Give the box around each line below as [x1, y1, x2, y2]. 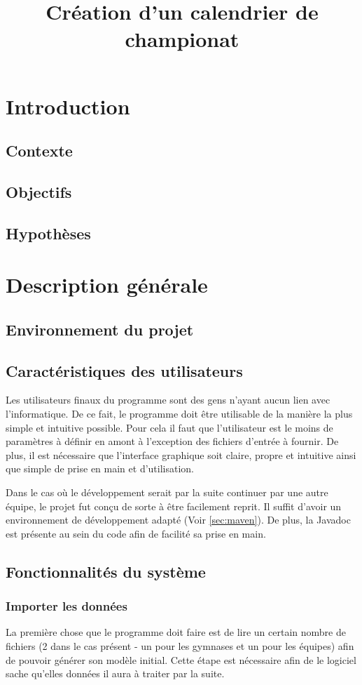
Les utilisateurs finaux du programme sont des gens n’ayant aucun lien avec [6, 392, 330, 407]
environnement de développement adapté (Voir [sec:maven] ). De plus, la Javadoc [6, 512, 351, 527]
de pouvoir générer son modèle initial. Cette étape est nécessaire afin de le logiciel [6, 652, 356, 667]
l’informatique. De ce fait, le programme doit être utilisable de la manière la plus [6, 406, 353, 421]
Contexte [6, 140, 73, 161]
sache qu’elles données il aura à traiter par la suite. [6, 666, 225, 681]
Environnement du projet [6, 318, 194, 340]
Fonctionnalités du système [6, 560, 206, 582]
